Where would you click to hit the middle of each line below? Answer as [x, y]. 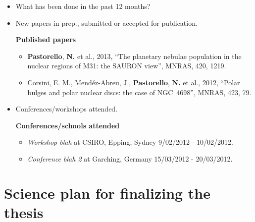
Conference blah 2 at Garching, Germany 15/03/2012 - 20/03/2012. [130, 158]
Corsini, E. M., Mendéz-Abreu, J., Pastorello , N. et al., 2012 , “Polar [134, 82]
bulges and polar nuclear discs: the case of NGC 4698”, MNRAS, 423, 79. [139, 92]
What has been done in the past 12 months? [83, 6]
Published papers [46, 39]
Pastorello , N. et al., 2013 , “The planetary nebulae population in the [134, 56]
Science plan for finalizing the [107, 193]
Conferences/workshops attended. [67, 109]
